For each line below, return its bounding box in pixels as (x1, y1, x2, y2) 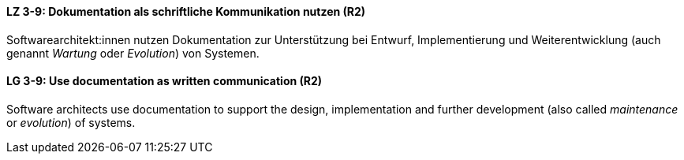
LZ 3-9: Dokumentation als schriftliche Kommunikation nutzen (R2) (6, 5, 366, 18)
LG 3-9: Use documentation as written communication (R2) (6, 74, 323, 88)
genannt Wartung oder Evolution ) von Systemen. (6, 46, 260, 60)
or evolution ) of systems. (6, 115, 136, 129)
